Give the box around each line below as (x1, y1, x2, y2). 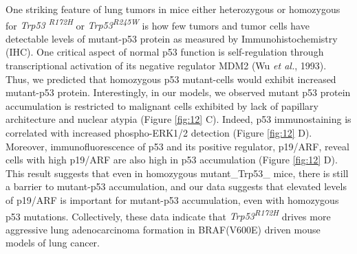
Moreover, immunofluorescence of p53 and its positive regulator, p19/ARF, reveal (6, 139, 349, 153)
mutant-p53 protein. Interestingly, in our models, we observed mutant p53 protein (6, 85, 351, 100)
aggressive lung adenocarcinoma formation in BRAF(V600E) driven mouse (6, 222, 321, 236)
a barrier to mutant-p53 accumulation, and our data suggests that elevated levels (6, 179, 347, 194)
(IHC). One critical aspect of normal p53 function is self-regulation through (6, 45, 324, 59)
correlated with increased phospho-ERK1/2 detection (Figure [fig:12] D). (6, 126, 312, 139)
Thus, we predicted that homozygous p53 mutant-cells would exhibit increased (6, 71, 336, 86)
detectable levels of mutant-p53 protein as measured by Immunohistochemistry (6, 31, 338, 45)
